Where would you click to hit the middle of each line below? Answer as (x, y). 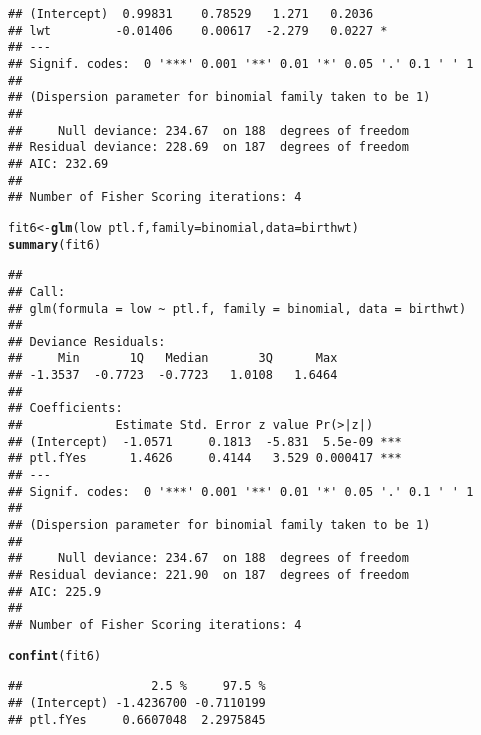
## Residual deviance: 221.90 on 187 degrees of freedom (208, 575)
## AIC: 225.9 (55, 591)
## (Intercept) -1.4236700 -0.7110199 (137, 702)
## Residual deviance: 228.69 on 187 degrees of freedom (208, 147)
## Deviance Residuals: (87, 341)
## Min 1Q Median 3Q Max (173, 358)
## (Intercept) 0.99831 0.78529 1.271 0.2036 (191, 14)
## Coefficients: (65, 408)
